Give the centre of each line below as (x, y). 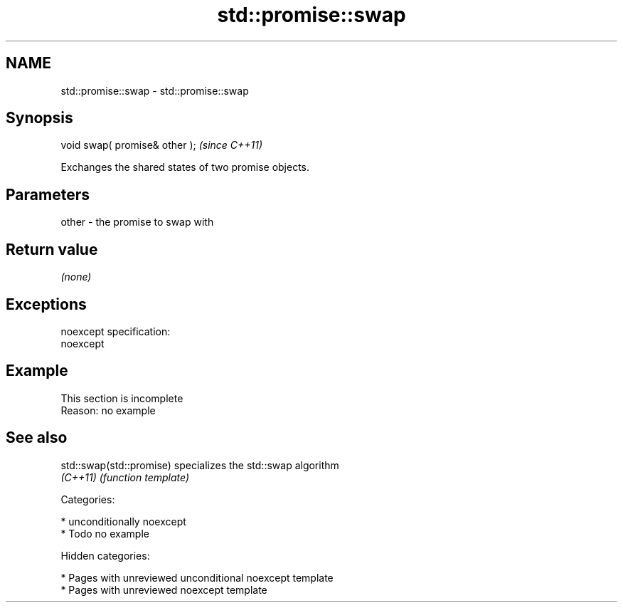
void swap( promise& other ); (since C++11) (162, 145)
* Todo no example (105, 533)
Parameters (48, 194)
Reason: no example (108, 410)
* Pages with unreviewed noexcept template (164, 589)
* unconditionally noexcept (123, 521)
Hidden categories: (105, 555)
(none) (76, 277)
